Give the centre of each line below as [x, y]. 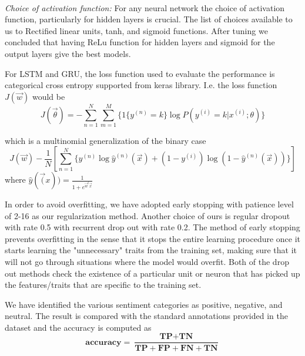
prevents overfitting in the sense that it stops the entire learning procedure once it [153, 238]
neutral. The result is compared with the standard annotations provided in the [146, 316]
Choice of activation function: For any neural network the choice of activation [145, 7]
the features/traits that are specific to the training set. [103, 285]
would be [48, 96]
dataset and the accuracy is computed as [78, 327]
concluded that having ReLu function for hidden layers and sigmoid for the [140, 42]
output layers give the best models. [68, 53]
